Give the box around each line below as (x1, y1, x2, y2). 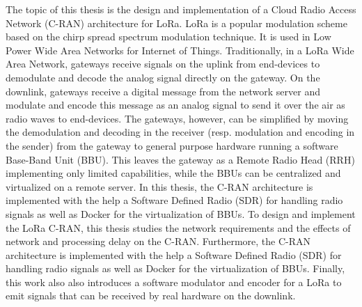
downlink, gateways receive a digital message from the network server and (6, 84, 320, 98)
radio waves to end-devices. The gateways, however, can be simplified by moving (6, 111, 349, 125)
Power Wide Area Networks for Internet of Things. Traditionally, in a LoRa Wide (6, 42, 354, 57)
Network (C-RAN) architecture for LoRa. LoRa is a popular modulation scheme (6, 15, 347, 30)
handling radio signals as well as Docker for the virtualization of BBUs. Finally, (6, 261, 345, 276)
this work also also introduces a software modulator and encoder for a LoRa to (6, 274, 342, 289)
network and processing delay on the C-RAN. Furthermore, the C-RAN (6, 234, 311, 249)
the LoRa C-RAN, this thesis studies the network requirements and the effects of (6, 220, 351, 235)
